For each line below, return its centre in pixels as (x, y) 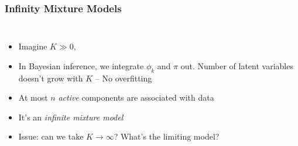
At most (33, 97)
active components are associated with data (136, 97)
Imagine (33, 46)
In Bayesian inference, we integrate (81, 65)
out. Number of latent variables (237, 65)
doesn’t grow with (51, 78)
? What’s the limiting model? (167, 136)
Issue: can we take (51, 136)
